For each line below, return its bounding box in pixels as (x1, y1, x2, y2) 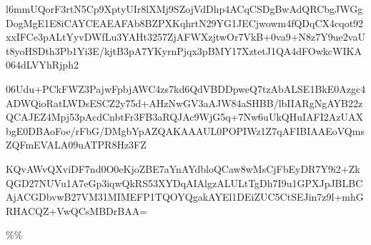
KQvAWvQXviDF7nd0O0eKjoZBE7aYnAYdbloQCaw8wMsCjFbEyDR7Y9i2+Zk (6, 161, 360, 176)
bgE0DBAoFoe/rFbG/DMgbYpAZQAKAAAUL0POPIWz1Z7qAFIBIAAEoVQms (6, 123, 365, 138)
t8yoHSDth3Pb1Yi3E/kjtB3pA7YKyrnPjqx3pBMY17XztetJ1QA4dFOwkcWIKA (6, 43, 362, 58)
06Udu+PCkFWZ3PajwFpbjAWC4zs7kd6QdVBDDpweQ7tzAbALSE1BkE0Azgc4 (6, 81, 366, 96)
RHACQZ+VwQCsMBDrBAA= (6, 203, 148, 218)
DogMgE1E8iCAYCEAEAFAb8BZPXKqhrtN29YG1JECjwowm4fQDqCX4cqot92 (6, 15, 364, 30)
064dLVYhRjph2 (6, 57, 79, 72)
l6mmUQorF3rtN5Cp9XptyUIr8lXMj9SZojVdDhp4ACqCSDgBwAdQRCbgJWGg (6, 1, 363, 16)
